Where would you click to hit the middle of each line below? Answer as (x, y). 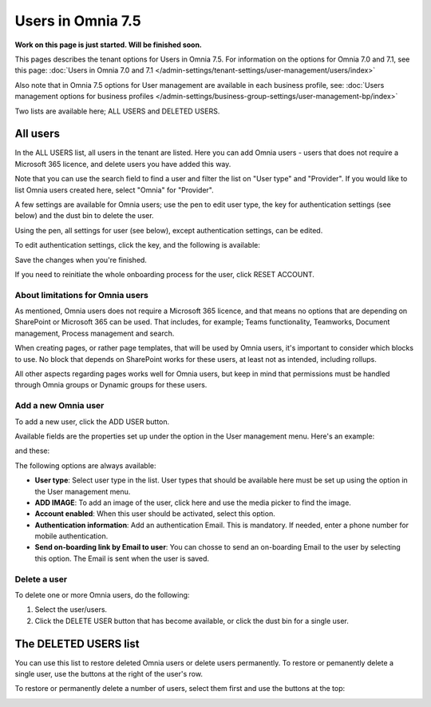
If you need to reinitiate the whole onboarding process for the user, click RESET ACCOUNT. (165, 274)
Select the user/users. (71, 610)
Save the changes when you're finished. (81, 260)
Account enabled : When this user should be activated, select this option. (155, 514)
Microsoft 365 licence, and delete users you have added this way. (123, 164)
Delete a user (41, 579)
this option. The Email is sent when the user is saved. (122, 558)
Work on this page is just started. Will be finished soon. (109, 45)
